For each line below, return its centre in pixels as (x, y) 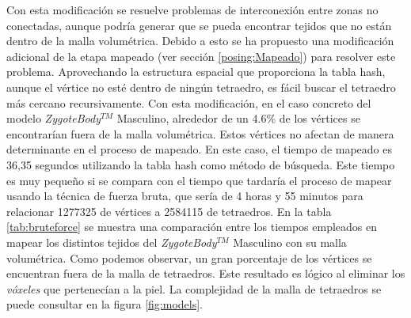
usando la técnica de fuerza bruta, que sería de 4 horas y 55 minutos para (185, 196)
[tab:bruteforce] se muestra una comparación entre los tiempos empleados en (192, 227)
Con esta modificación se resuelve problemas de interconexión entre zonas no (192, 9)
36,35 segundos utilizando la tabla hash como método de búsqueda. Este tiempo (201, 164)
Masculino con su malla (290, 242)
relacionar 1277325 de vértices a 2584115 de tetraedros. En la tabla (169, 211)
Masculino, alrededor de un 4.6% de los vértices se (238, 118)
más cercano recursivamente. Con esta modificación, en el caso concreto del (189, 102)
